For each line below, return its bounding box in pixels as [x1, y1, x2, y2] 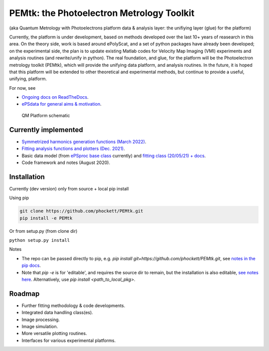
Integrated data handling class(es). [21, 310, 93, 316]
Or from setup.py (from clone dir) [9, 228, 78, 234]
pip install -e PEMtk [19, 215, 73, 221]
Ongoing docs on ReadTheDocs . [21, 94, 89, 100]
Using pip [9, 195, 29, 201]
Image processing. [21, 317, 60, 323]
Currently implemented [9, 125, 83, 134]
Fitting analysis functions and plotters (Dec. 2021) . [21, 146, 126, 152]
